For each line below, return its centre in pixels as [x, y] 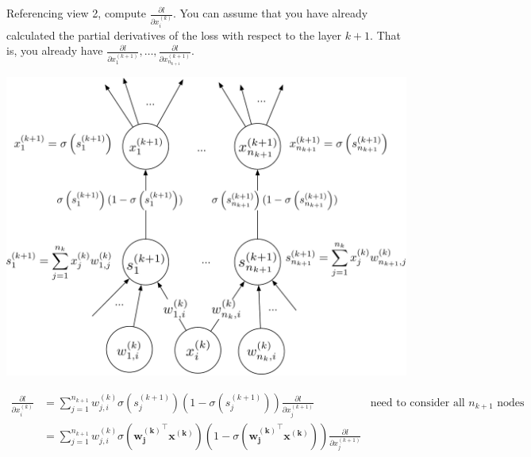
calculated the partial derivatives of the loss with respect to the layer [174, 35]
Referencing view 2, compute [76, 13]
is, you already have [55, 50]
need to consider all [417, 403]
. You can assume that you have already [270, 13]
